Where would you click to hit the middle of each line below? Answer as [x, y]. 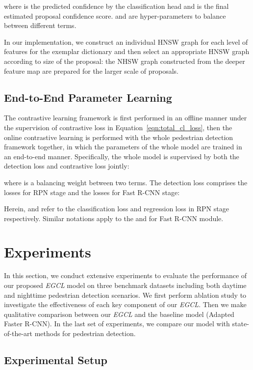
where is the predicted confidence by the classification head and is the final [116, 6]
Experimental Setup [56, 359]
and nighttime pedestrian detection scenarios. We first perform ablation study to [125, 295]
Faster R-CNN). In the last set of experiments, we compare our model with [117, 324]
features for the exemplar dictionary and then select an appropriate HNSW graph [127, 51]
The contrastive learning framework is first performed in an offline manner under [126, 118]
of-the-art [18, 333]
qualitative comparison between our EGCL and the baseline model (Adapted [119, 314]
